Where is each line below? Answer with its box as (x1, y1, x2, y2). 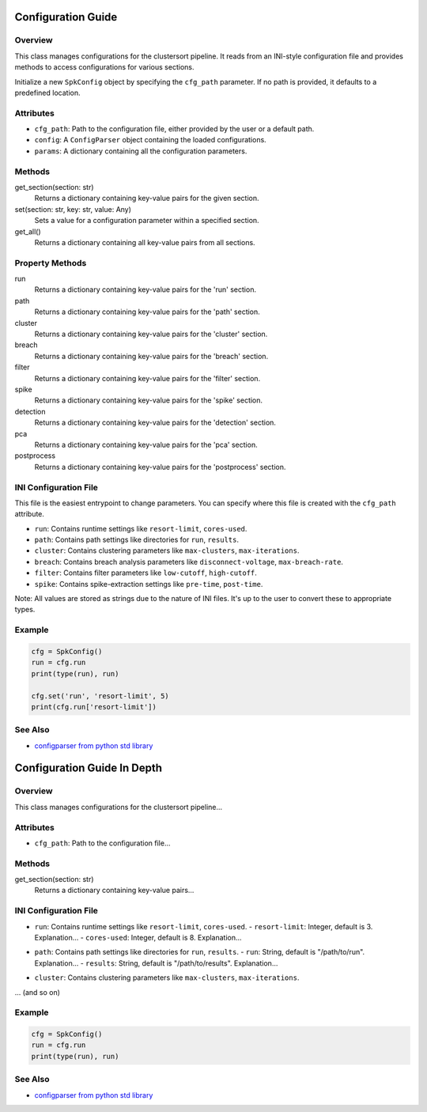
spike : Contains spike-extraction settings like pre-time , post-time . (34, 579, 263, 588)
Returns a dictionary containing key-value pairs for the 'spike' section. (34, 395, 263, 405)
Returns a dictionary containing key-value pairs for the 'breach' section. (34, 351, 269, 361)
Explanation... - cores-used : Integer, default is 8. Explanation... (34, 932, 242, 942)
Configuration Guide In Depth (14, 762, 162, 775)
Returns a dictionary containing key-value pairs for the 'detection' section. (34, 418, 277, 427)
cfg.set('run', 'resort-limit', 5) (31, 691, 169, 700)
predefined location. (14, 88, 81, 97)
